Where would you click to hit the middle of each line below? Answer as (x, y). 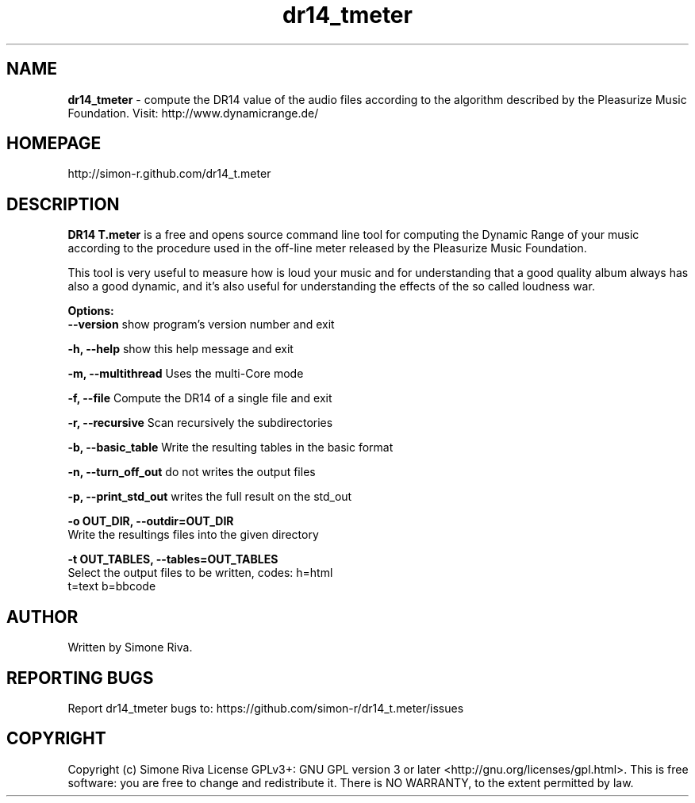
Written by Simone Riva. (130, 647)
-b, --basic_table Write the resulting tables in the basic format (230, 448)
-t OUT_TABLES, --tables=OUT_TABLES (173, 559)
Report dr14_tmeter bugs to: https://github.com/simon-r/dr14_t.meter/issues (266, 708)
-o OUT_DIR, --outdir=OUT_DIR (151, 521)
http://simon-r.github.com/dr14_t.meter (169, 174)
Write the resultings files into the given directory (193, 535)
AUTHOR (42, 617)
